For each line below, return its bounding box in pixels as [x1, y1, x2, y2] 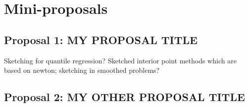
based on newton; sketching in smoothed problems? [4, 65, 160, 75]
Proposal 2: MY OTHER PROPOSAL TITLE [4, 89, 245, 105]
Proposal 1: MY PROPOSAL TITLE [4, 32, 198, 47]
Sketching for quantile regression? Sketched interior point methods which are [4, 55, 237, 65]
